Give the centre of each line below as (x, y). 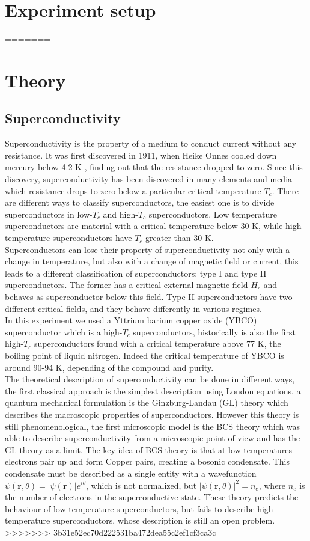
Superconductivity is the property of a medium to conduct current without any (151, 143)
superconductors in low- (49, 214)
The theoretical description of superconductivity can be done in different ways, (150, 379)
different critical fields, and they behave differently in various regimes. (133, 308)
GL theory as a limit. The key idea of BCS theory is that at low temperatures (149, 449)
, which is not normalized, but (141, 485)
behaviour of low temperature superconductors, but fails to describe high (139, 508)
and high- (120, 214)
